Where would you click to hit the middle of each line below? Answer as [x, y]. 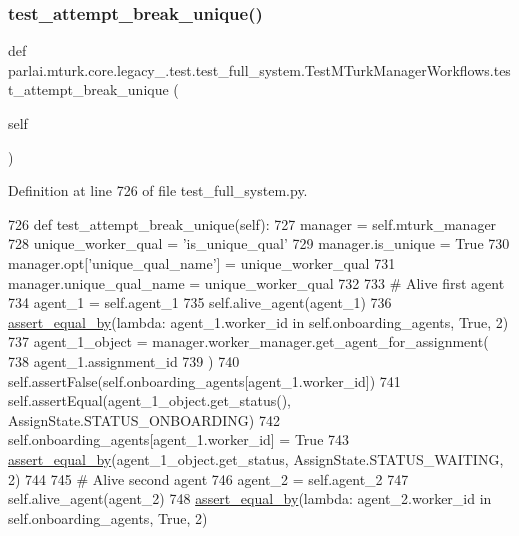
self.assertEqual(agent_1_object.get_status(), [149, 400]
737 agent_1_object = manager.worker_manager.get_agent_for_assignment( [248, 341]
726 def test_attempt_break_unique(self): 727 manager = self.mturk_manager [252, 223]
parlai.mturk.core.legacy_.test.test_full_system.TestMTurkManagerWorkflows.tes [259, 69]
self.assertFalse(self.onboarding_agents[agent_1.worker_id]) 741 [204, 380]
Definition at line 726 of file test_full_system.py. [158, 190]
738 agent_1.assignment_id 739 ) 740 [124, 360]
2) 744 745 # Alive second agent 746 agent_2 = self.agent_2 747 [208, 478]
